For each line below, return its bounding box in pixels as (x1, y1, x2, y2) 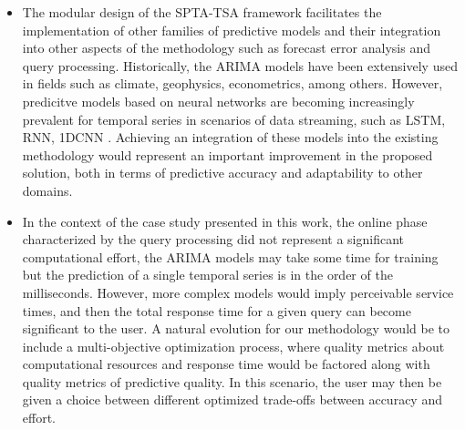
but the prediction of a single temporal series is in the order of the (22, 265, 393, 284)
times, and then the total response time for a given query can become (22, 301, 411, 320)
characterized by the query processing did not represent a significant (22, 230, 405, 249)
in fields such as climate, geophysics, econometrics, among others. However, (22, 74, 443, 93)
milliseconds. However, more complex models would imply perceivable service (22, 282, 454, 302)
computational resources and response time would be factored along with (22, 354, 430, 374)
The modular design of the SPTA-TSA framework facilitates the (22, 3, 382, 21)
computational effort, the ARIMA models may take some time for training (22, 247, 439, 266)
